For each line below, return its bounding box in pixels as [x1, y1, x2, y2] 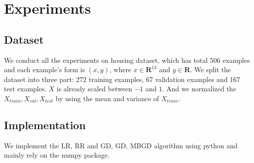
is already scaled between [56, 83, 132, 94]
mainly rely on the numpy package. [4, 150, 110, 160]
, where [109, 64, 132, 75]
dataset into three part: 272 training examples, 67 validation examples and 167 [4, 74, 240, 84]
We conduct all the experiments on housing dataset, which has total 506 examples [4, 54, 250, 65]
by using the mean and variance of [55, 93, 159, 103]
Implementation [4, 117, 86, 132]
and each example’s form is [4, 64, 85, 75]
